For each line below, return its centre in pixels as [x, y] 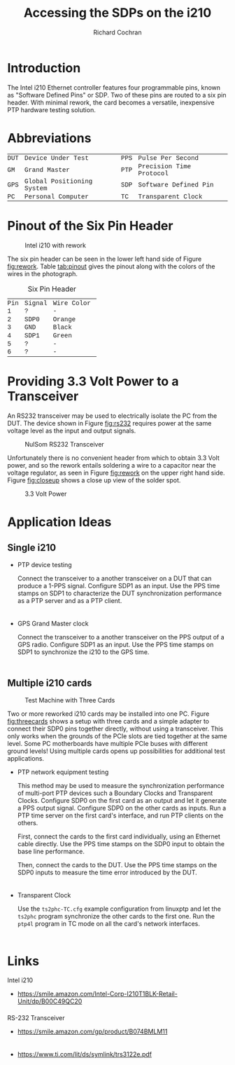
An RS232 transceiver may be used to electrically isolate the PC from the [112, 416]
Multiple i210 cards [50, 683]
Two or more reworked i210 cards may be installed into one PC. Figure [108, 714]
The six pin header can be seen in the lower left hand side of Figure [105, 259]
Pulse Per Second [169, 158]
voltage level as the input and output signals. [72, 430]
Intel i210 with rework [55, 245]
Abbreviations [49, 138]
